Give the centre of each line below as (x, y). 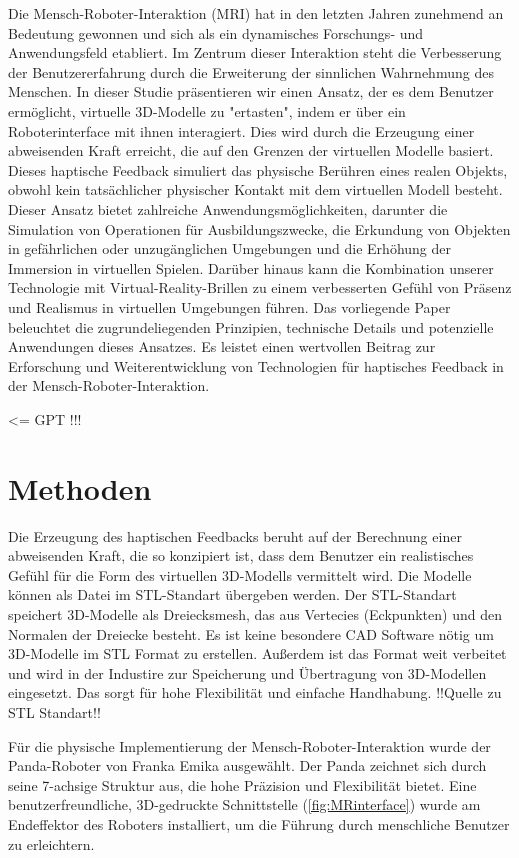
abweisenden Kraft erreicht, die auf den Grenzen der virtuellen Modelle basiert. (251, 150)
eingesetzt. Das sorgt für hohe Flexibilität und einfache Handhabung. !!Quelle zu (255, 692)
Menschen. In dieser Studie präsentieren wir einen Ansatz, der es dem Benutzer (251, 91)
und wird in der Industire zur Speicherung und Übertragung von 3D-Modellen (247, 672)
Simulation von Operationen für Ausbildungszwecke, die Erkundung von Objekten (259, 228)
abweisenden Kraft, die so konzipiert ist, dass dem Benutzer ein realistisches (241, 555)
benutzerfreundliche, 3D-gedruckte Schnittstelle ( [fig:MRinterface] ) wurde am (244, 804)
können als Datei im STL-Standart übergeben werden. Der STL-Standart (232, 594)
